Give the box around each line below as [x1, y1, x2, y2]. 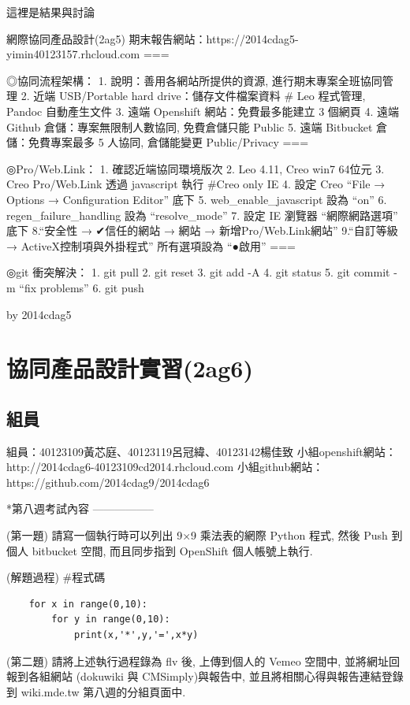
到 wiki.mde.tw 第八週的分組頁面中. [6, 683, 186, 699]
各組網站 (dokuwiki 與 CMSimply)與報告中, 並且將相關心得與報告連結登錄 [28, 668, 404, 685]
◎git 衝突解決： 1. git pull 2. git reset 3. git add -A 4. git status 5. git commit [6, 264, 390, 280]
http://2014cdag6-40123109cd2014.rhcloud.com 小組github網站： [6, 458, 324, 475]
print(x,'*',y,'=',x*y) [73, 629, 199, 641]
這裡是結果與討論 [6, 4, 95, 20]
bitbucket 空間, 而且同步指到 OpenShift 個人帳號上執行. [32, 542, 313, 558]
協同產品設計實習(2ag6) [6, 352, 253, 384]
